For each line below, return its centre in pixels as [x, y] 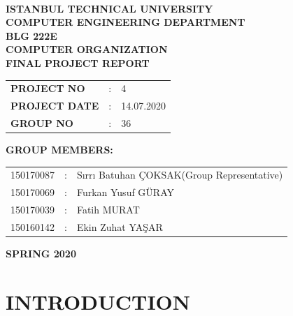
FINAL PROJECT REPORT [78, 62]
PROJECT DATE [55, 106]
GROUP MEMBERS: [59, 150]
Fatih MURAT [108, 210]
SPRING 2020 [41, 254]
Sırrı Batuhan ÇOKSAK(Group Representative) [180, 175]
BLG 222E [31, 35]
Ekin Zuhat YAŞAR [120, 226]
